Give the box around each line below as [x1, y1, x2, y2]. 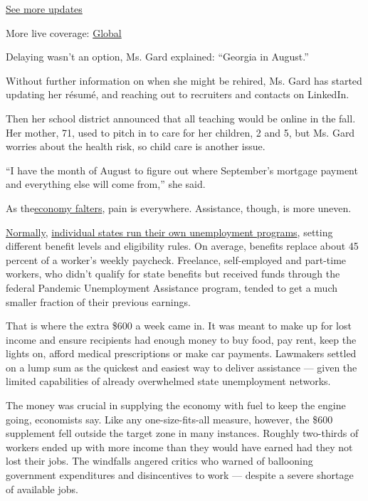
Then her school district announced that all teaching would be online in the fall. [6, 110, 356, 125]
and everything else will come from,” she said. [6, 176, 206, 191]
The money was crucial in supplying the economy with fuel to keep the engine [6, 398, 346, 413]
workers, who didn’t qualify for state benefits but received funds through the [6, 266, 340, 281]
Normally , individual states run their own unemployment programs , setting [6, 224, 333, 239]
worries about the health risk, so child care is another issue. [6, 139, 266, 154]
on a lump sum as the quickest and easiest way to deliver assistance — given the [6, 359, 357, 374]
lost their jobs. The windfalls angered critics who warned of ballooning [6, 453, 313, 468]
